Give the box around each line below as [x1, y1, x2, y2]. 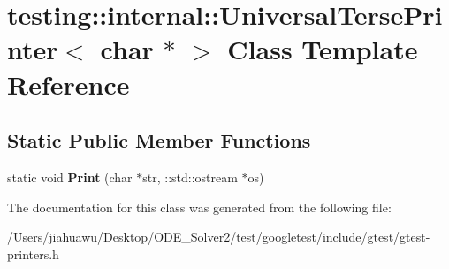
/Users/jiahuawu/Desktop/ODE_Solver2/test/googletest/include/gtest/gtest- [7, 227, 430, 246]
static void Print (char [7, 167, 133, 186]
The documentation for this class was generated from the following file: [7, 197, 392, 216]
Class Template [227, 31, 418, 67]
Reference [7, 65, 130, 102]
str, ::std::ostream [142, 167, 238, 186]
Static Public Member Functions [7, 127, 311, 154]
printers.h [7, 244, 59, 263]
